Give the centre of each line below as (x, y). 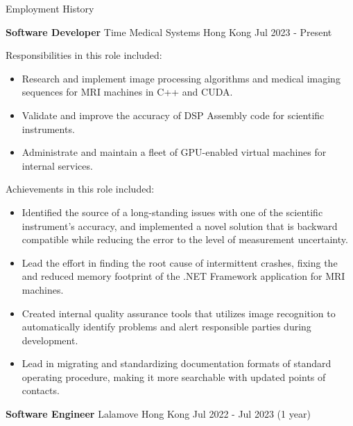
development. (50, 340)
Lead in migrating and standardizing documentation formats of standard (176, 363)
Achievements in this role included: (80, 189)
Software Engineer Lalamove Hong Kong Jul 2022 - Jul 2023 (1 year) (158, 414)
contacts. (41, 390)
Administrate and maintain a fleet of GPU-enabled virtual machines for (174, 152)
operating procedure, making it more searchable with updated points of (174, 376)
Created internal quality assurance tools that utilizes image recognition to (179, 313)
